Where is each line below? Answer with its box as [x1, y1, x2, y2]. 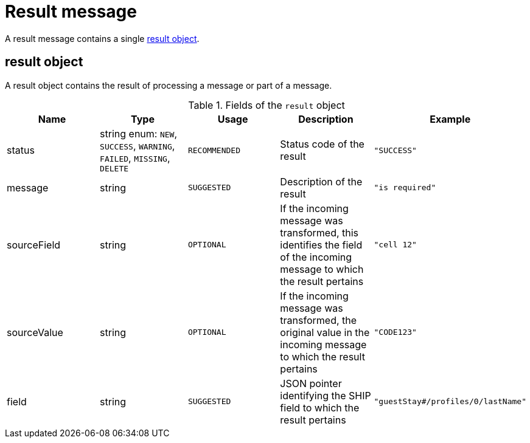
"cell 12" [374, 240, 417, 250]
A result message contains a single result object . [5, 33, 200, 44]
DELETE [100, 163, 129, 173]
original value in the [280, 326, 370, 338]
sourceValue [7, 326, 63, 338]
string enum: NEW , [100, 127, 178, 140]
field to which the [280, 401, 360, 414]
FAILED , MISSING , [100, 151, 170, 164]
